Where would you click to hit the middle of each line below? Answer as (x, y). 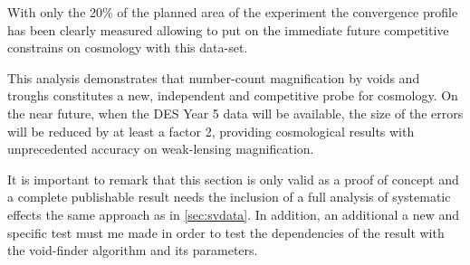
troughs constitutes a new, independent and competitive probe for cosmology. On (233, 95)
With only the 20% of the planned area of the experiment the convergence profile (233, 12)
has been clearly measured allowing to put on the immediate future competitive (228, 29)
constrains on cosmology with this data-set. (128, 47)
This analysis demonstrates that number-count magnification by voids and (214, 77)
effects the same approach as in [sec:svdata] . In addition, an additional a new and (233, 214)
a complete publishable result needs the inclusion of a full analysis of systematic (229, 197)
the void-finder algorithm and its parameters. (133, 250)
